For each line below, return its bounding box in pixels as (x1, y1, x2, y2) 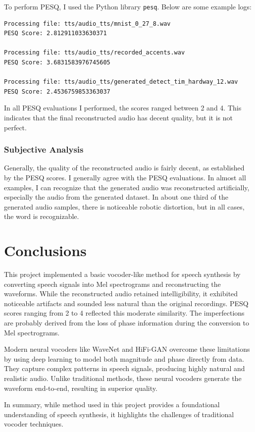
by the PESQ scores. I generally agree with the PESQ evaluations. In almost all (4, 172, 246, 182)
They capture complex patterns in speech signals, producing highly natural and (4, 363, 245, 374)
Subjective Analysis (4, 143, 84, 156)
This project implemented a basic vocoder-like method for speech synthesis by (4, 269, 241, 279)
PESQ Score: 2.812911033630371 (4, 30, 107, 37)
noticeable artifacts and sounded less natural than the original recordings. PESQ (4, 298, 249, 308)
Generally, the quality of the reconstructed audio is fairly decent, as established (4, 162, 245, 173)
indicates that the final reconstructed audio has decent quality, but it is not (4, 112, 233, 122)
